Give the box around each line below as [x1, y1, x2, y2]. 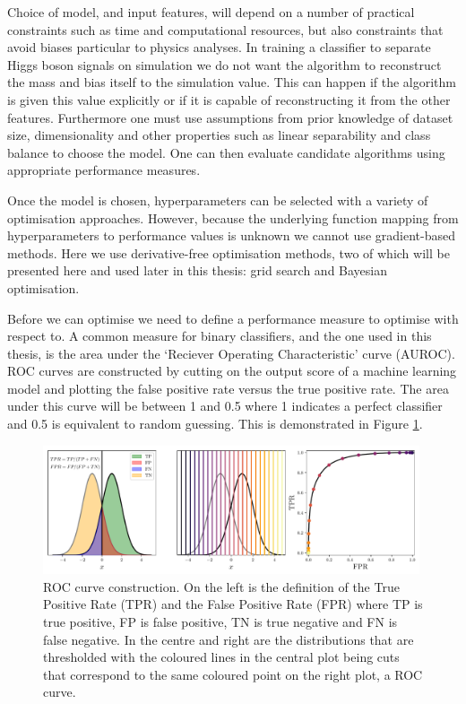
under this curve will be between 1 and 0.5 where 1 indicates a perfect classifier [7, 396, 443, 415]
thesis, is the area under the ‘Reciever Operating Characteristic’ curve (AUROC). [7, 343, 455, 362]
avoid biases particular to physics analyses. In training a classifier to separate [7, 38, 431, 56]
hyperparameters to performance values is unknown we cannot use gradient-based [7, 226, 455, 245]
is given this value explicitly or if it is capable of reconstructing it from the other [7, 90, 451, 109]
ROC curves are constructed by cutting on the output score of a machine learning [7, 361, 457, 380]
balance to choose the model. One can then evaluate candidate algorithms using [7, 143, 445, 161]
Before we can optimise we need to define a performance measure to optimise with [7, 309, 459, 327]
